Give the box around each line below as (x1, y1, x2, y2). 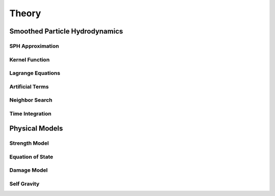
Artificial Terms (9, 83, 49, 90)
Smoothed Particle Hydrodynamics (9, 27, 123, 36)
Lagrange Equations (9, 70, 61, 77)
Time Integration (9, 110, 52, 117)
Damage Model (9, 167, 48, 174)
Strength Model (9, 140, 49, 147)
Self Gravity (9, 180, 40, 187)
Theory (9, 8, 41, 19)
